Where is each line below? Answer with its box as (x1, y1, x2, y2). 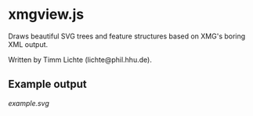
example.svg (8, 98, 49, 107)
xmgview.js (8, 5, 85, 24)
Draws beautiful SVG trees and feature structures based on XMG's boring (8, 31, 246, 41)
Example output (8, 78, 88, 91)
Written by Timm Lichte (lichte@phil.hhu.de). (8, 55, 153, 64)
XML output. (8, 39, 49, 49)
